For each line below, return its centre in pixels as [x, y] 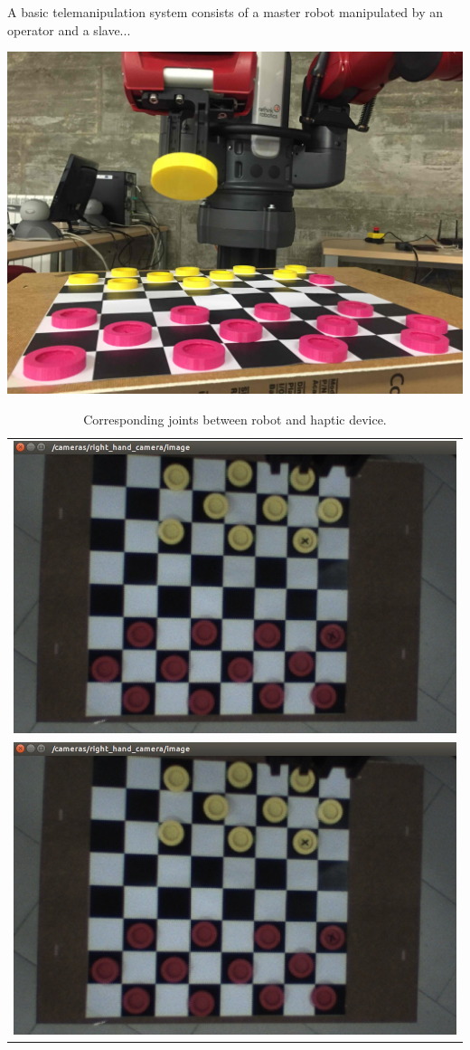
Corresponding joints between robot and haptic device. [235, 419]
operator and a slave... [69, 29]
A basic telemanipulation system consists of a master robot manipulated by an [226, 12]
